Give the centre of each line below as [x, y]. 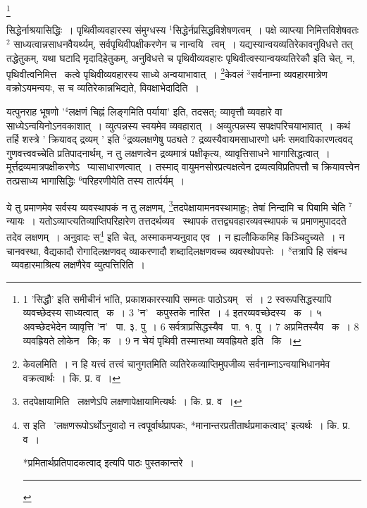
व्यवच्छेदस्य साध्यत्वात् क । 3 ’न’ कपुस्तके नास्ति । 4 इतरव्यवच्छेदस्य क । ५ [172, 312]
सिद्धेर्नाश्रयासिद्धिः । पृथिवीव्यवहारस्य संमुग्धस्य [86, 30]
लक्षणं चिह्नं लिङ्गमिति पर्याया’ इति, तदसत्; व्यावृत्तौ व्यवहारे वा [175, 111]
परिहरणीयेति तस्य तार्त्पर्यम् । [134, 180]
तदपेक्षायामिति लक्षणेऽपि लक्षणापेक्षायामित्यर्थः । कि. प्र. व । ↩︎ [132, 401]
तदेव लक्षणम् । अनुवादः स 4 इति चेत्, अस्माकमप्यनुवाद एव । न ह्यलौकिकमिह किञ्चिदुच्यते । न [176, 236]
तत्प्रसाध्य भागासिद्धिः [41, 180]
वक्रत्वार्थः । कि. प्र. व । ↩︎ [71, 377]
